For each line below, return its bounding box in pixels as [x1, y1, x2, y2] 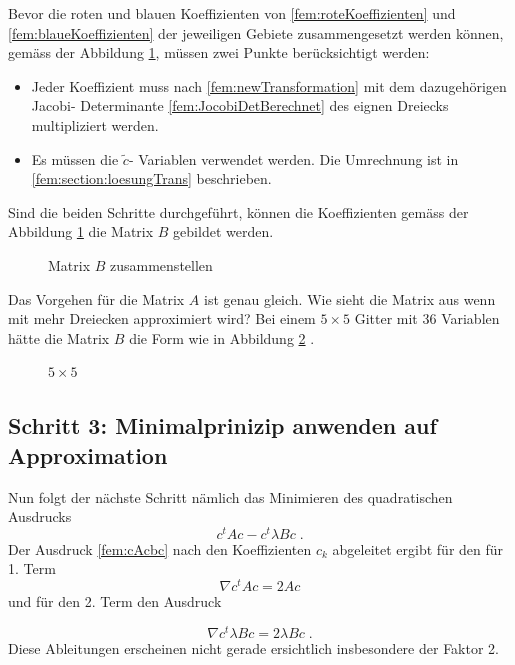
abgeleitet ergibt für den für [332, 538, 504, 559]
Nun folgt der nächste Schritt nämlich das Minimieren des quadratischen [8, 486, 453, 507]
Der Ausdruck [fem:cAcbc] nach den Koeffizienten [8, 538, 312, 559]
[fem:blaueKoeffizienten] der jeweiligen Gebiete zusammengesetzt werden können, [8, 22, 504, 43]
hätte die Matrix [8, 327, 110, 348]
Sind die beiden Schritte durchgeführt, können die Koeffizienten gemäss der [8, 201, 469, 222]
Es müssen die [31, 148, 119, 169]
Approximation [8, 439, 168, 470]
